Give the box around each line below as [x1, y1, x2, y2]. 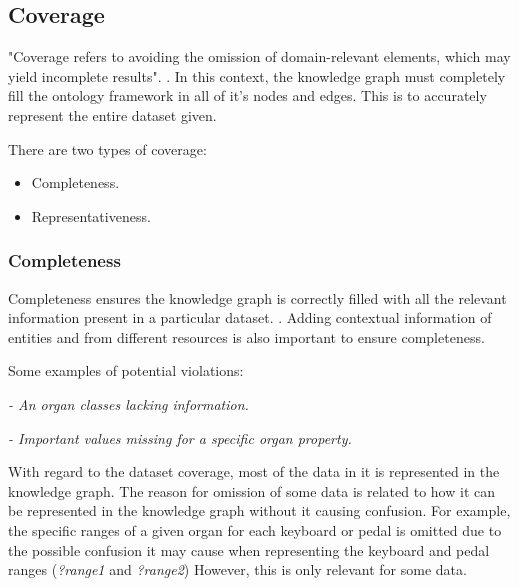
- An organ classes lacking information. [8, 393, 249, 414]
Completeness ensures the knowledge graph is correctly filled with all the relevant [8, 287, 507, 308]
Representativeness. [31, 205, 151, 226]
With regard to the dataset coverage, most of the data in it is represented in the [8, 461, 500, 482]
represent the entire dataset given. [8, 104, 217, 125]
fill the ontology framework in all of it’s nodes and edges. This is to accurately [8, 85, 487, 106]
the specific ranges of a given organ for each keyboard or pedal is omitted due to [8, 519, 502, 540]
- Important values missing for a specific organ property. [8, 427, 352, 448]
